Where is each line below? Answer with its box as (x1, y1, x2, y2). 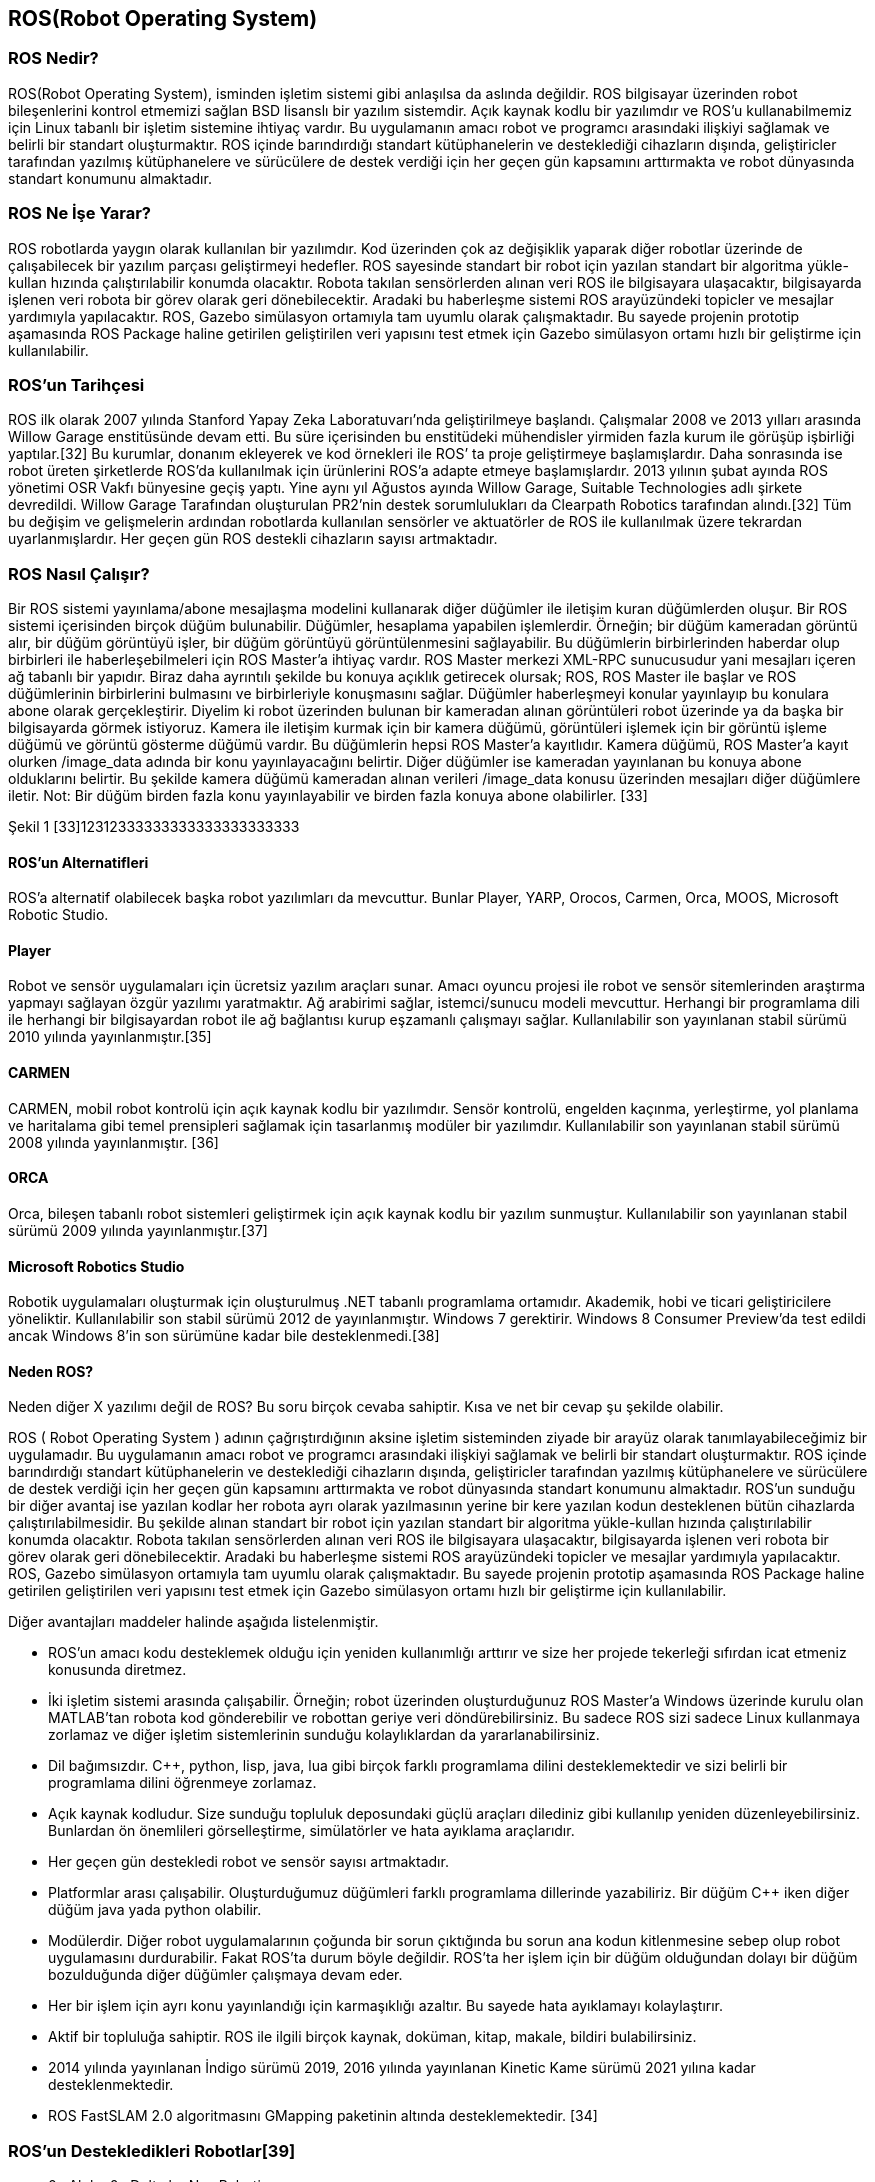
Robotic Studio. (8, 906, 109, 924)
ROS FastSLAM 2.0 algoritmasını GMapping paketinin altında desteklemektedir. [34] (48, 2107, 598, 2125)
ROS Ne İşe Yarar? (8, 203, 151, 224)
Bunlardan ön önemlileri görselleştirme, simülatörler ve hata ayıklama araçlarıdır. (48, 1822, 575, 1840)
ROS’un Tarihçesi (8, 374, 145, 395)
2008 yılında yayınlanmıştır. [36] (8, 1133, 219, 1151)
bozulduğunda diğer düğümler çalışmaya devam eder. (48, 1966, 403, 1984)
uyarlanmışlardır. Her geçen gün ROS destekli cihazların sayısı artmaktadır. (8, 530, 498, 548)
